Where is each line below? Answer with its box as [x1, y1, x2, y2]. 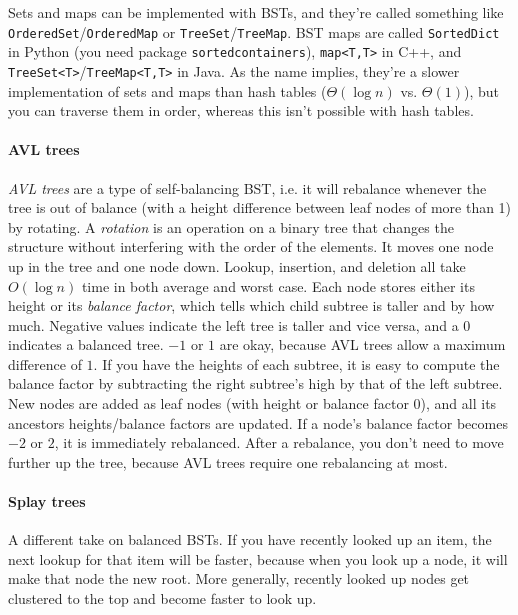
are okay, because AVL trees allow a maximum [219, 334, 506, 355]
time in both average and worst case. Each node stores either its [81, 275, 475, 296]
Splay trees [8, 491, 86, 512]
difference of [8, 353, 82, 374]
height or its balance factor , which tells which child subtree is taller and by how [8, 295, 495, 316]
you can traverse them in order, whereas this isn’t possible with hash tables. [8, 100, 474, 121]
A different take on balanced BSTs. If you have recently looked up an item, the [8, 529, 492, 550]
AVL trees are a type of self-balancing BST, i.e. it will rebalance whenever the [8, 177, 487, 198]
